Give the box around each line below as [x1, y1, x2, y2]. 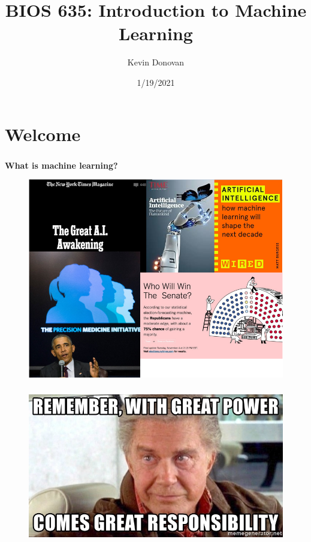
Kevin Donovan [127, 56, 185, 68]
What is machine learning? [5, 158, 118, 171]
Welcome [5, 121, 81, 146]
